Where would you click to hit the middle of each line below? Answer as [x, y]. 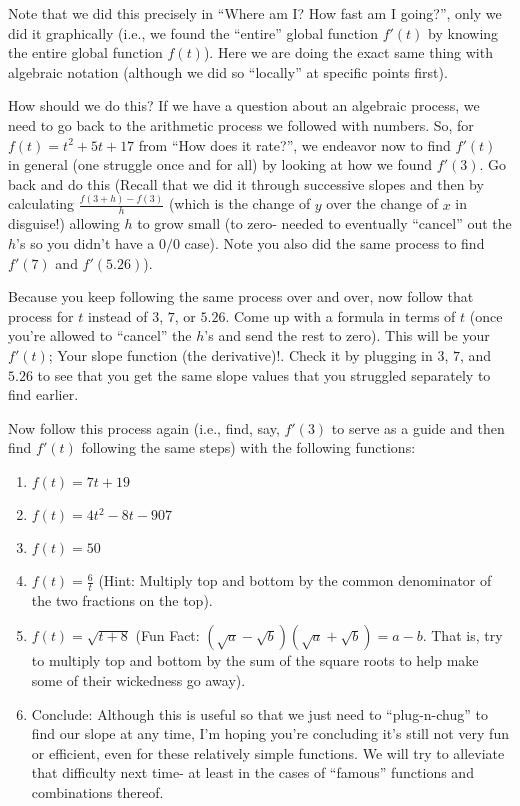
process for [41, 315]
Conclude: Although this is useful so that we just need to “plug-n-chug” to [259, 713]
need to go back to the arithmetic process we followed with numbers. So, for [241, 124]
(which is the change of [239, 203]
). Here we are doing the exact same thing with [348, 52]
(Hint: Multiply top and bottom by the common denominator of [295, 580]
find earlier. [43, 394]
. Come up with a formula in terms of [340, 315]
